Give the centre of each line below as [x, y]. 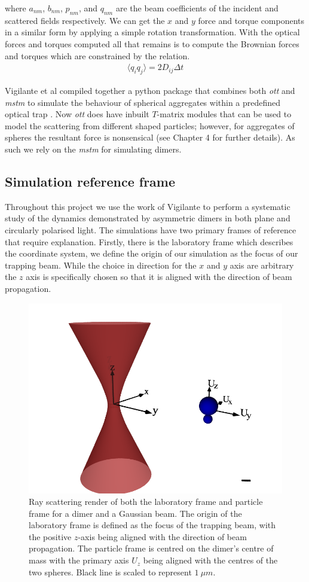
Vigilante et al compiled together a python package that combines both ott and [150, 90]
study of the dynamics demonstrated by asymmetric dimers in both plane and [148, 218]
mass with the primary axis [79, 560]
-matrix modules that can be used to [224, 114]
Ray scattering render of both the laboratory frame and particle [146, 502]
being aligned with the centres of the [210, 560]
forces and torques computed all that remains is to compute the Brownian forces [152, 43]
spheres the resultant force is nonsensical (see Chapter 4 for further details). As [150, 137]
